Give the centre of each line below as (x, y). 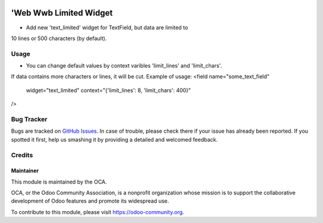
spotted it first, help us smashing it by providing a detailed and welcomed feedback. (114, 139)
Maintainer (25, 171)
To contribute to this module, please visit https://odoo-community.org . (98, 212)
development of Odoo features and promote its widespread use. (90, 201)
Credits (22, 155)
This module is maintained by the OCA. (59, 182)
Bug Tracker (29, 119)
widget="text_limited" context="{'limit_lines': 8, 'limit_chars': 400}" (109, 90)
